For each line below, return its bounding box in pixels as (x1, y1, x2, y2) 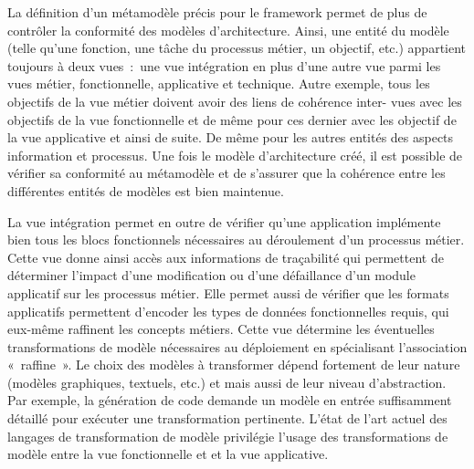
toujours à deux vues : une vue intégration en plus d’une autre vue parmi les (7, 56, 441, 75)
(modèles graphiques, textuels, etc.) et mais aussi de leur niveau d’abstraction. (7, 372, 447, 391)
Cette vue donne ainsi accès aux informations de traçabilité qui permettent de (7, 247, 444, 266)
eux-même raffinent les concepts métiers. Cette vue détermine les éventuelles (7, 319, 435, 339)
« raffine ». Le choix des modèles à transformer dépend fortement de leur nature (7, 355, 460, 374)
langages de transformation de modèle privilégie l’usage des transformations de (7, 426, 448, 445)
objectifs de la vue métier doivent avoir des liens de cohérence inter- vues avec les (7, 91, 462, 110)
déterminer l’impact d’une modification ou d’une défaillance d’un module (7, 266, 416, 285)
